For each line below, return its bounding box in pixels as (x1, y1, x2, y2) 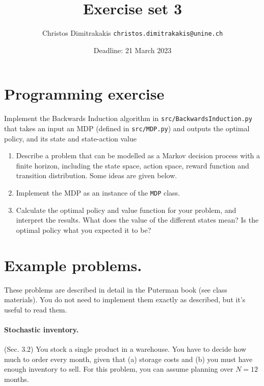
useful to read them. (4, 304, 67, 315)
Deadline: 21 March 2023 (93, 44, 172, 55)
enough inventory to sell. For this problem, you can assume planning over (4, 364, 233, 374)
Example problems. (4, 254, 142, 275)
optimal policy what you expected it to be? (16, 224, 151, 235)
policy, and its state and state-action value (4, 133, 137, 143)
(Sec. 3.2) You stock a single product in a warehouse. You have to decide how (4, 344, 247, 354)
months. (4, 373, 29, 384)
